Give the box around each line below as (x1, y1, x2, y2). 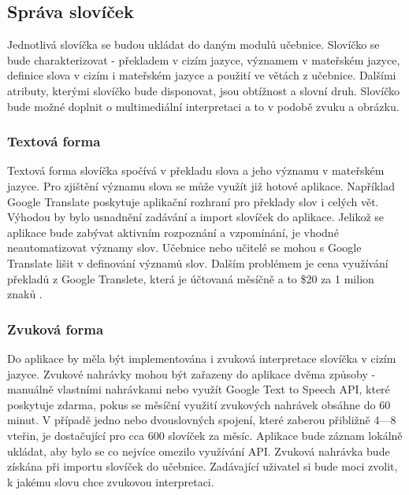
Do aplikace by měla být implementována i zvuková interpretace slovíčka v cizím (7, 349, 396, 366)
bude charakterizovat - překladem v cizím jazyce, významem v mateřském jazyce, (7, 51, 400, 68)
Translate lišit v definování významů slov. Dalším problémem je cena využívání (7, 254, 389, 271)
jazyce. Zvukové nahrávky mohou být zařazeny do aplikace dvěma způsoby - (7, 365, 376, 382)
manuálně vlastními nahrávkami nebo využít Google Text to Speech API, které (7, 381, 390, 397)
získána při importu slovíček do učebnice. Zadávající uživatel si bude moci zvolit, (7, 458, 398, 475)
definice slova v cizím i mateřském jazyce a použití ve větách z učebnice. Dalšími (7, 67, 396, 83)
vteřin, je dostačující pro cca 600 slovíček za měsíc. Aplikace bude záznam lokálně (7, 427, 403, 443)
